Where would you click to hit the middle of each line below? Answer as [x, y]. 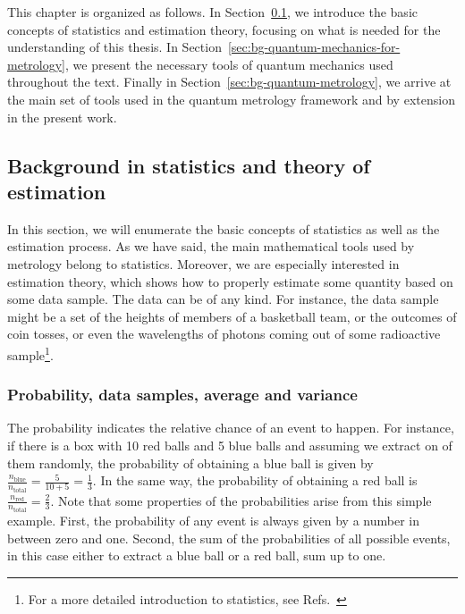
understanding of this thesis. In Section [114, 47]
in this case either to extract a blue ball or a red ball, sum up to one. [197, 555]
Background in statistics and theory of [189, 165]
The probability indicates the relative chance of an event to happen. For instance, [231, 428]
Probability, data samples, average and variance [182, 395]
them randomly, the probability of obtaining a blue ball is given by [190, 463]
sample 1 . [30, 353]
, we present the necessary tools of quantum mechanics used [229, 64]
